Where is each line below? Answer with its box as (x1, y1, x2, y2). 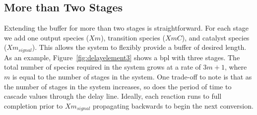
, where (224, 62, 247, 72)
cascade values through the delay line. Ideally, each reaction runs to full (4, 91, 222, 101)
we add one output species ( (4, 32, 89, 42)
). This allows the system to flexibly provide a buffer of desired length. (32, 42, 247, 52)
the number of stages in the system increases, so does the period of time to (4, 81, 232, 91)
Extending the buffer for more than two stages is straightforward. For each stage (4, 23, 249, 33)
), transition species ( (101, 32, 165, 42)
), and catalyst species (182, 32, 250, 42)
